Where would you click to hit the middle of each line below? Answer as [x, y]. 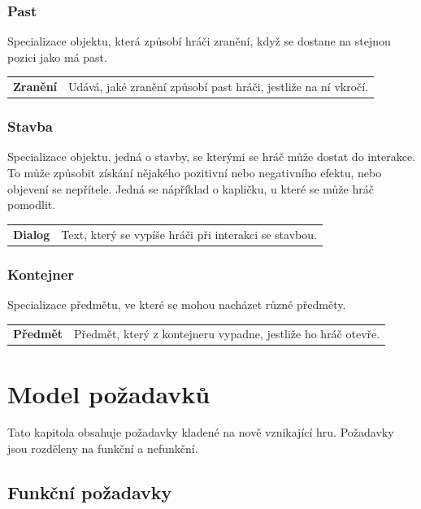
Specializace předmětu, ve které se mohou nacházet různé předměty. [177, 304]
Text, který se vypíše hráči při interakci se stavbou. [189, 234]
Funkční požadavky [90, 492]
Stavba [30, 126]
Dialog [32, 234]
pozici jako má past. [57, 57]
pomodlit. [32, 204]
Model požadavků [109, 393]
